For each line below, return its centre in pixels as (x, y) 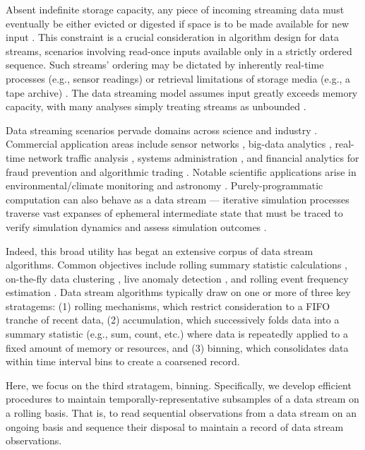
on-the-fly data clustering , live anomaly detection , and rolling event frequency (177, 278)
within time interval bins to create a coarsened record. (123, 361)
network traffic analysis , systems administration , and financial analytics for (193, 157)
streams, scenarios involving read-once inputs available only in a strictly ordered (179, 51)
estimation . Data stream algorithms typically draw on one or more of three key (178, 292)
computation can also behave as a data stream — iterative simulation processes (178, 199)
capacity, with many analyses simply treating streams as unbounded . (156, 106)
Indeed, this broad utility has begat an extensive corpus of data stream (160, 250)
